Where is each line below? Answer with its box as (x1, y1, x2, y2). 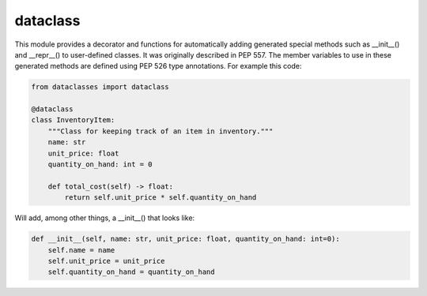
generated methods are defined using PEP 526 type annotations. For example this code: (14, 62, 302, 71)
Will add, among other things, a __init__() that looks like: (14, 213, 195, 223)
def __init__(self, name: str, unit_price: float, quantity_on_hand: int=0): (31, 234, 340, 244)
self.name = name (47, 245, 115, 254)
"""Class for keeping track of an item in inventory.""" (47, 126, 274, 136)
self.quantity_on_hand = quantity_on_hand (47, 268, 215, 276)
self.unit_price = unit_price (47, 257, 165, 265)
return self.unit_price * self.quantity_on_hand (64, 193, 257, 202)
